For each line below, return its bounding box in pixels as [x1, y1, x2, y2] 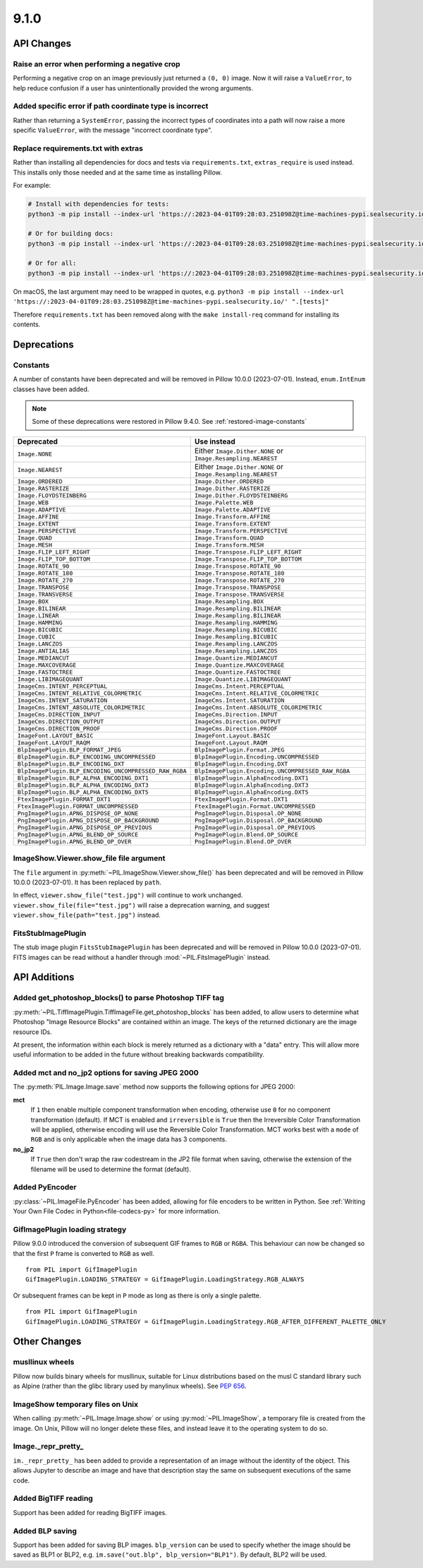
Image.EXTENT [17, 520, 59, 528]
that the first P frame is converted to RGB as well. [13, 1249, 154, 1257]
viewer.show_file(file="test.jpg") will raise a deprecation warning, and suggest [13, 901, 270, 909]
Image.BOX [17, 598, 49, 605]
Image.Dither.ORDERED [194, 477, 264, 485]
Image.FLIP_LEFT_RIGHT [17, 548, 91, 556]
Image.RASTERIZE [17, 485, 70, 492]
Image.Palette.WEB [194, 499, 254, 506]
